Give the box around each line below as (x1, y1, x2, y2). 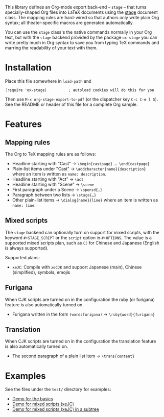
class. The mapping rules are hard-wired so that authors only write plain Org (5, 15, 159, 20)
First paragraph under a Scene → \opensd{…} (12, 186, 103, 193)
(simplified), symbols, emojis (12, 269, 70, 275)
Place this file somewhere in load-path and (5, 78, 92, 84)
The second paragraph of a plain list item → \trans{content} (12, 353, 135, 359)
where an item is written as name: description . (12, 171, 107, 177)
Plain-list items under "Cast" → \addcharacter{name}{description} (12, 166, 146, 172)
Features (5, 119, 42, 130)
